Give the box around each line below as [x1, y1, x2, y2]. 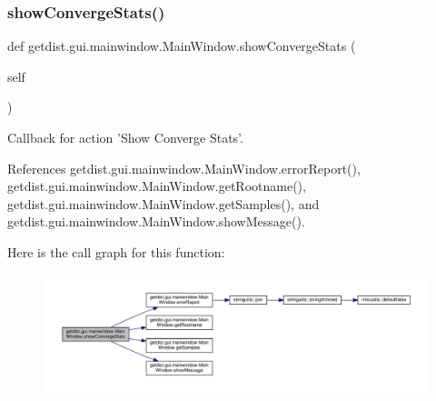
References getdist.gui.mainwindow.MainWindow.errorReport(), [7, 158, 361, 177]
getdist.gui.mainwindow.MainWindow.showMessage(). [7, 212, 305, 231]
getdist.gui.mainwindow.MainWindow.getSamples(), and [7, 194, 320, 213]
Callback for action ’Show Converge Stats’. [7, 128, 243, 146]
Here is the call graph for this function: [7, 242, 225, 261]
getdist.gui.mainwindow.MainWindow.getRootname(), [7, 176, 306, 195]
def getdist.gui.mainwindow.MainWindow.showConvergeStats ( [7, 36, 356, 55]
